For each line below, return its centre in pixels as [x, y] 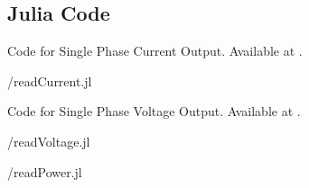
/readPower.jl [45, 171]
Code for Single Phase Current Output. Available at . [155, 51]
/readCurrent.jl [50, 81]
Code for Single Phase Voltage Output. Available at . [154, 111]
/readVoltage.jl [49, 141]
